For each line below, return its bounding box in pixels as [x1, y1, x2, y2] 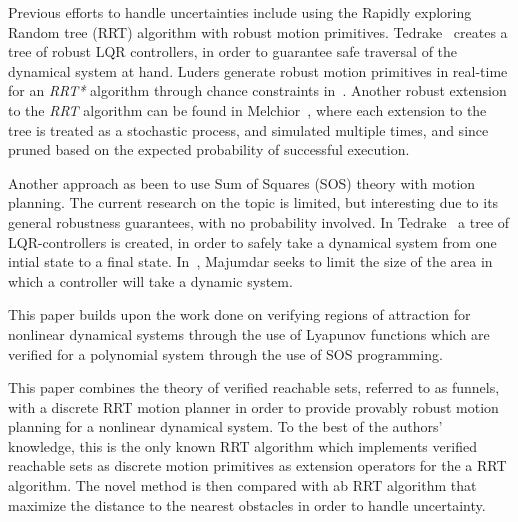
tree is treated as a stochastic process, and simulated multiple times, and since [8, 119, 489, 140]
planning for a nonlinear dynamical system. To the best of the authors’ [8, 416, 443, 437]
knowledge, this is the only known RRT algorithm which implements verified [8, 435, 477, 456]
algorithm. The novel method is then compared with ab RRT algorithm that [8, 475, 477, 496]
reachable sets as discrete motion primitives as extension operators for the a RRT [8, 455, 507, 476]
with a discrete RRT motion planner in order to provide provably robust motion [8, 396, 499, 417]
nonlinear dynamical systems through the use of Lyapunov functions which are [8, 323, 490, 344]
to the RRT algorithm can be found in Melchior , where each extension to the [8, 99, 487, 120]
